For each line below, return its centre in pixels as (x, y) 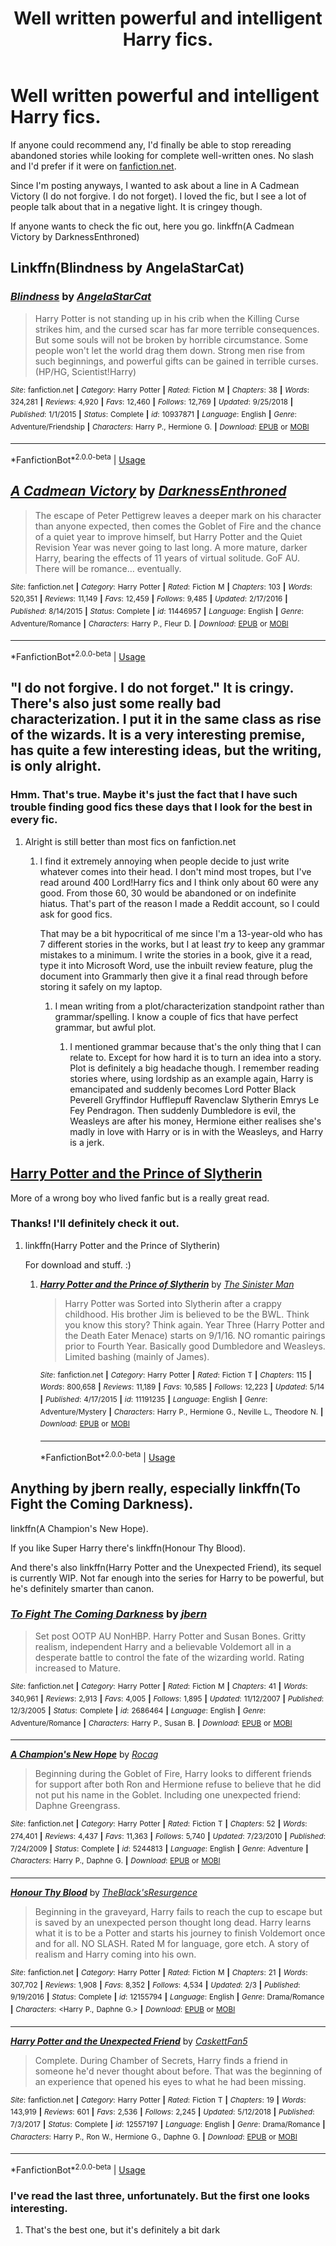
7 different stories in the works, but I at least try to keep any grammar (182, 944)
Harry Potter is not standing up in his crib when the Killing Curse (167, 318)
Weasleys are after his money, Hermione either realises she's (195, 1121)
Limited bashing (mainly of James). (137, 1356)
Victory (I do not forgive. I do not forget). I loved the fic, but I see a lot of (158, 196)
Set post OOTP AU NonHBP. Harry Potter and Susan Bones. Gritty (170, 1636)
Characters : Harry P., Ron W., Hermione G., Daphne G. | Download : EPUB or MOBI (154, 2137)
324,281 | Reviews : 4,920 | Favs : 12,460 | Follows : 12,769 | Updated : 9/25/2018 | (152, 402)
